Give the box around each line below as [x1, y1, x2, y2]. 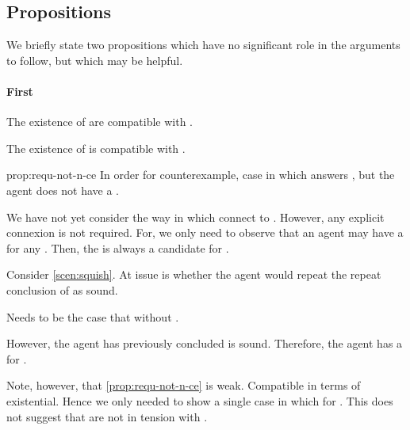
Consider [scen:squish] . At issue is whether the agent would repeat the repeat [6, 266, 381, 283]
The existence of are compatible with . [6, 113, 193, 130]
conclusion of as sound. [6, 281, 118, 298]
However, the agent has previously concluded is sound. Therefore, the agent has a [6, 335, 403, 352]
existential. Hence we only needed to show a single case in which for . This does [6, 392, 393, 409]
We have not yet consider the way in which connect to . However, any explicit [6, 208, 385, 225]
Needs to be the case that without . [6, 308, 179, 325]
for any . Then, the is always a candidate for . [6, 239, 229, 256]
